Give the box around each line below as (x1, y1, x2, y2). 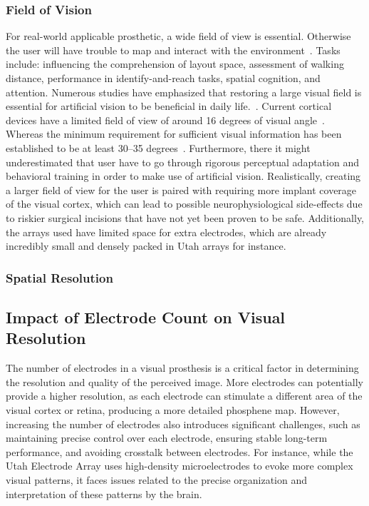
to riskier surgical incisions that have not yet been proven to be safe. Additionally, (6, 210, 365, 225)
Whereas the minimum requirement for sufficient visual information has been (6, 126, 342, 141)
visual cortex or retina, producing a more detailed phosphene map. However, (6, 402, 340, 417)
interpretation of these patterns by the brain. (6, 486, 202, 501)
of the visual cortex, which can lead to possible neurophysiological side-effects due (6, 196, 363, 211)
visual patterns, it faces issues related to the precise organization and (6, 472, 308, 487)
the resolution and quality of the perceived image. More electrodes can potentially (6, 374, 363, 389)
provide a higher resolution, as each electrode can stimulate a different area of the (6, 388, 363, 403)
